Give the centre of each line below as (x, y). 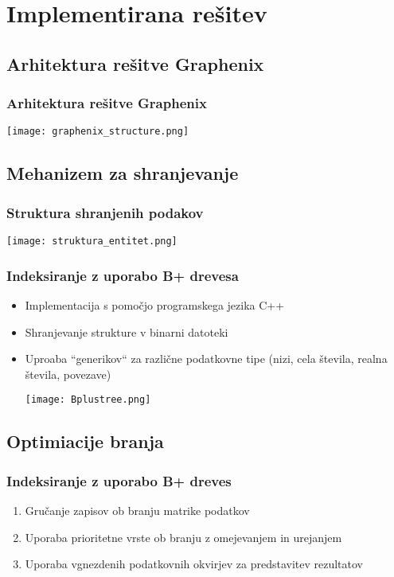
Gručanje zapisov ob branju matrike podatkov (137, 510)
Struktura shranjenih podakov (105, 212)
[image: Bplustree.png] (88, 400)
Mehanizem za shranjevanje (123, 173)
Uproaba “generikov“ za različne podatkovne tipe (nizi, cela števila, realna (206, 359)
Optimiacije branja (85, 441)
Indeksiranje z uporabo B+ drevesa (123, 275)
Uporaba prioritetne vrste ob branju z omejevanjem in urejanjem (183, 537)
